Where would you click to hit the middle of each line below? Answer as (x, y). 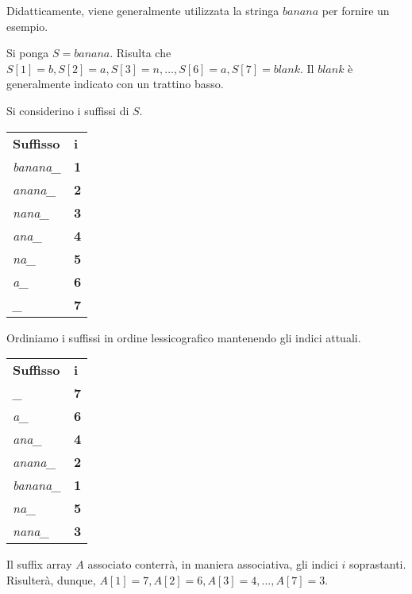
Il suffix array (39, 564)
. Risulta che (141, 53)
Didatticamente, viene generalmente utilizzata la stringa (143, 10)
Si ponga (28, 53)
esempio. (27, 26)
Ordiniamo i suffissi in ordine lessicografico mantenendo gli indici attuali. (184, 337)
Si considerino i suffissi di (68, 110)
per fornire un (356, 10)
